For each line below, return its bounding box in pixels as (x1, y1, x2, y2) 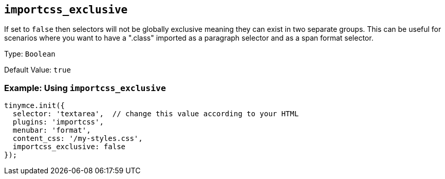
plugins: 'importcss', (12, 118, 104, 127)
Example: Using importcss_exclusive (4, 82, 166, 93)
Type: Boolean (4, 49, 55, 59)
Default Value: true (4, 65, 71, 75)
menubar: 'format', (12, 126, 91, 135)
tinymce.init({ (4, 101, 65, 110)
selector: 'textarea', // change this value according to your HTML (12, 110, 299, 118)
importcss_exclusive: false (12, 142, 126, 151)
